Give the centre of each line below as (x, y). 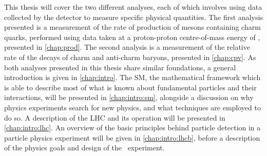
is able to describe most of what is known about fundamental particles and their (130, 87)
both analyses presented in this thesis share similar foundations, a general (120, 67)
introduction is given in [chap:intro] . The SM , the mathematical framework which (132, 77)
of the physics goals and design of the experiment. (84, 148)
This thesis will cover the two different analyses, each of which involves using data (133, 7)
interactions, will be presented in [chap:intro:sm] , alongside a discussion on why (129, 97)
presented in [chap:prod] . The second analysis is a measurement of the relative (127, 47)
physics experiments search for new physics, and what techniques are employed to (132, 107)
